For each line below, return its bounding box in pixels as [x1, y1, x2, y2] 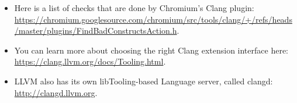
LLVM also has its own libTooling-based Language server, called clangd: [14, 74, 273, 87]
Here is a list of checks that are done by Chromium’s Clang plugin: [14, 2, 254, 13]
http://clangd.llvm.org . [14, 86, 98, 98]
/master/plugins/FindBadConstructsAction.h [14, 24, 177, 37]
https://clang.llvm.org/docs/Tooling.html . [14, 55, 166, 68]
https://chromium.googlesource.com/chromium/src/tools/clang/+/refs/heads [14, 13, 292, 25]
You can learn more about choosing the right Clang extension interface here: [14, 44, 288, 56]
